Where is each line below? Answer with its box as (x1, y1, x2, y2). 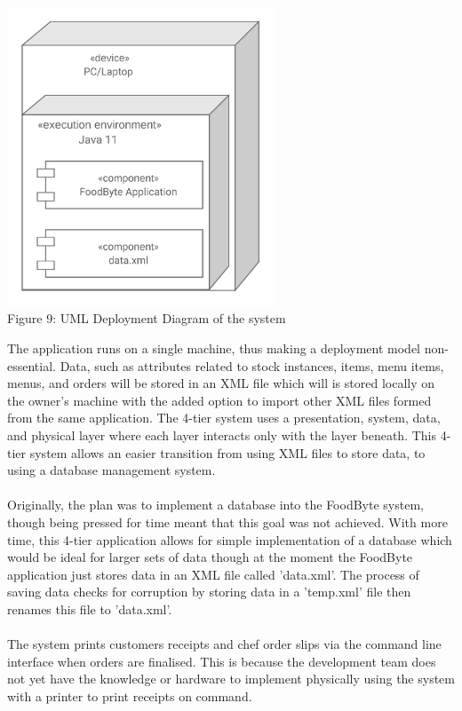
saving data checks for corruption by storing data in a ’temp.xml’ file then (7, 582, 411, 601)
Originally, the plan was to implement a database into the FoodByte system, (7, 495, 424, 514)
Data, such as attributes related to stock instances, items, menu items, (60, 356, 444, 375)
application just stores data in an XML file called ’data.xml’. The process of (7, 565, 419, 583)
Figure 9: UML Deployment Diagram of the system (7, 309, 286, 328)
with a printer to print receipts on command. (7, 686, 252, 705)
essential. (7, 356, 56, 375)
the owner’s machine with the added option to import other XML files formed (7, 391, 432, 409)
